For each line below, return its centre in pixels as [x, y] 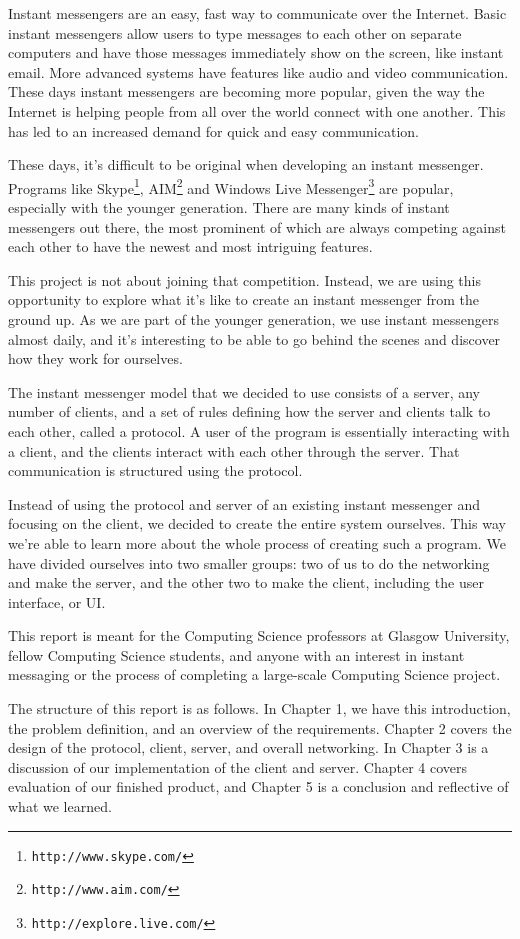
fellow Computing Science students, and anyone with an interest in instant [236, 654]
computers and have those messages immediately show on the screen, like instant [256, 52]
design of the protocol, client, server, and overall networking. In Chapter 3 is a [248, 747]
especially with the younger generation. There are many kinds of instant [229, 207]
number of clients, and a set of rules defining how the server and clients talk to [249, 411]
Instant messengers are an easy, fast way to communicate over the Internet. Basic [257, 13]
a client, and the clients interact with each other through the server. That [234, 450]
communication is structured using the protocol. [155, 470]
